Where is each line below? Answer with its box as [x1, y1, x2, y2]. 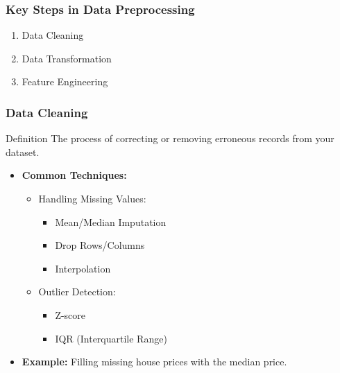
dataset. [6, 144, 40, 159]
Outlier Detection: [38, 284, 116, 299]
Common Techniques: [22, 168, 127, 182]
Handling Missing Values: [38, 191, 146, 205]
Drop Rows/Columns [55, 238, 145, 252]
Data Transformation [22, 51, 112, 65]
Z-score [55, 307, 86, 322]
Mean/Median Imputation [55, 214, 167, 229]
